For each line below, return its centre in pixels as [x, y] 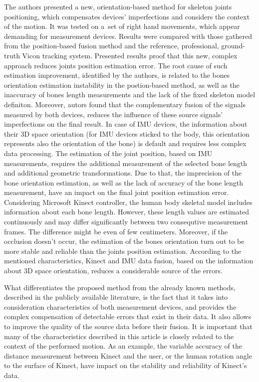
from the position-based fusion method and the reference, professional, [112, 46]
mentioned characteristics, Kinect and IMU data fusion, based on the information [129, 261]
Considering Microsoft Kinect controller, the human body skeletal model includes [128, 202]
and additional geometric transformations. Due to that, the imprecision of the [123, 173]
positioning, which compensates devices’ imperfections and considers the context [127, 16]
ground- [233, 46]
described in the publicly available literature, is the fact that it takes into [116, 297]
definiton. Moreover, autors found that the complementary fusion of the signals [125, 104]
